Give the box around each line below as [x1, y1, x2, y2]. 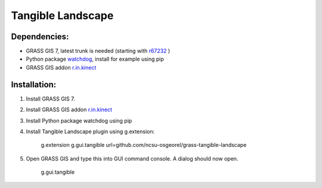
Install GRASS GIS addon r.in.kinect [26, 106, 113, 113]
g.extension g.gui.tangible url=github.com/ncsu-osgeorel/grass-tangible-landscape [41, 142, 247, 149]
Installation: [11, 79, 57, 89]
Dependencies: [11, 32, 69, 42]
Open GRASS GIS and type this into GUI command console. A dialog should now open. [26, 155, 239, 162]
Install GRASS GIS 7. [26, 95, 75, 102]
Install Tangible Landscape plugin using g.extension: [26, 128, 155, 135]
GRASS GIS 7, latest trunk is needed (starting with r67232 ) [26, 48, 171, 55]
